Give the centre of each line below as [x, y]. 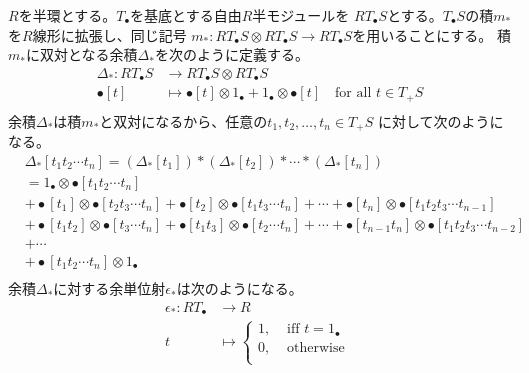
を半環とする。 [67, 15]
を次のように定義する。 [231, 54]
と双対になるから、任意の [183, 120]
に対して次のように [440, 120]
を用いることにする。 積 [431, 34]
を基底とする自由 [186, 15]
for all [353, 93]
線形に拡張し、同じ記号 [109, 34]
